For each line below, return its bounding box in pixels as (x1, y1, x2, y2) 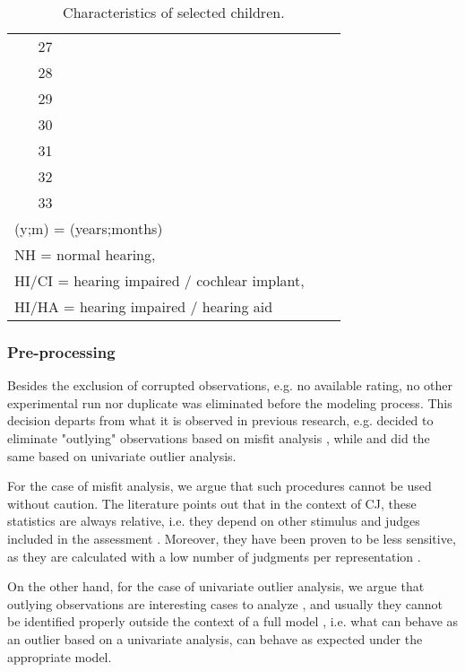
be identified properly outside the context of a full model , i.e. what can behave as (7, 612, 459, 631)
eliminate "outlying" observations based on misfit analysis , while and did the (7, 429, 430, 447)
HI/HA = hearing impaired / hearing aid (14, 296, 273, 317)
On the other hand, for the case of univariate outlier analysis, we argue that (7, 577, 425, 596)
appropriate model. (7, 647, 112, 666)
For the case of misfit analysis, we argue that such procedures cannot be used (7, 476, 432, 495)
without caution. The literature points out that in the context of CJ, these (7, 493, 417, 512)
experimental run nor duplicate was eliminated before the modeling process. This (7, 393, 452, 412)
